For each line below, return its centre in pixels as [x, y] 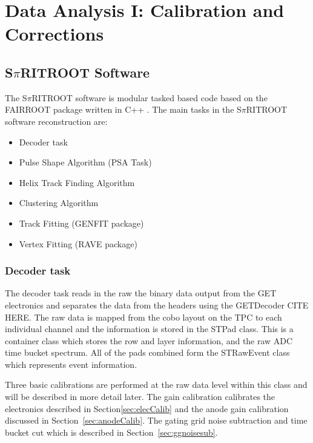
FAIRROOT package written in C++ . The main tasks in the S [123, 109]
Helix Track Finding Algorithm [77, 182]
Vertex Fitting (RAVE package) [78, 243]
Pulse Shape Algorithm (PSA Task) [85, 162]
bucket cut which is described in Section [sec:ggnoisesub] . [111, 432]
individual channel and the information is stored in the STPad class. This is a [149, 329]
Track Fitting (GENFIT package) [81, 223]
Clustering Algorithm [59, 203]
